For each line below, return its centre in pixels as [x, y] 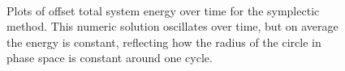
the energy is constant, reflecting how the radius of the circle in [164, 42]
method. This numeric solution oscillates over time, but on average [172, 26]
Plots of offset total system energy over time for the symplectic [163, 10]
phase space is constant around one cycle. [110, 58]
